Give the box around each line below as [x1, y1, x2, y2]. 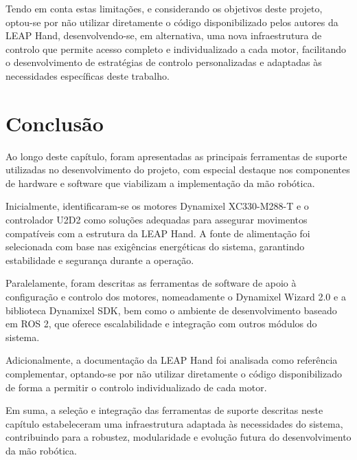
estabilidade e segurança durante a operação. [5, 252, 194, 267]
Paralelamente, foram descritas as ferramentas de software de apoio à [5, 276, 297, 290]
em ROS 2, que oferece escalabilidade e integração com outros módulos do [5, 316, 317, 331]
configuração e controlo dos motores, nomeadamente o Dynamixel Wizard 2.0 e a [5, 289, 346, 304]
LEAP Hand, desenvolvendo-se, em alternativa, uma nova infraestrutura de [5, 28, 322, 43]
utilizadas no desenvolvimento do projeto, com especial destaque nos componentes [5, 162, 350, 177]
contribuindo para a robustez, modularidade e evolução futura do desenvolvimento [5, 430, 352, 444]
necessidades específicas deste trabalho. [5, 68, 170, 83]
